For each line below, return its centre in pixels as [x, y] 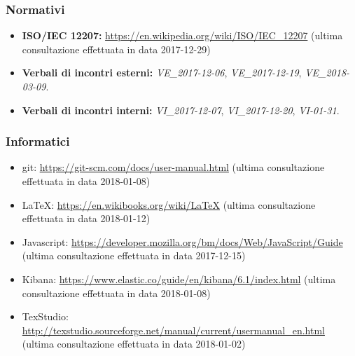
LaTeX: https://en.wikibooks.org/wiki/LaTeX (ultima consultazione [169, 204]
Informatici [38, 141]
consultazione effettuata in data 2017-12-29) [116, 49]
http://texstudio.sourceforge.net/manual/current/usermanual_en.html [173, 330]
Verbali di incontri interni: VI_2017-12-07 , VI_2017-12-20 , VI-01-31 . [181, 110]
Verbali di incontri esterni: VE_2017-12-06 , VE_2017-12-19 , [162, 73]
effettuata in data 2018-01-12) [86, 218]
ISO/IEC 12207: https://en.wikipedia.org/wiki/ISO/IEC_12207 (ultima [182, 35]
